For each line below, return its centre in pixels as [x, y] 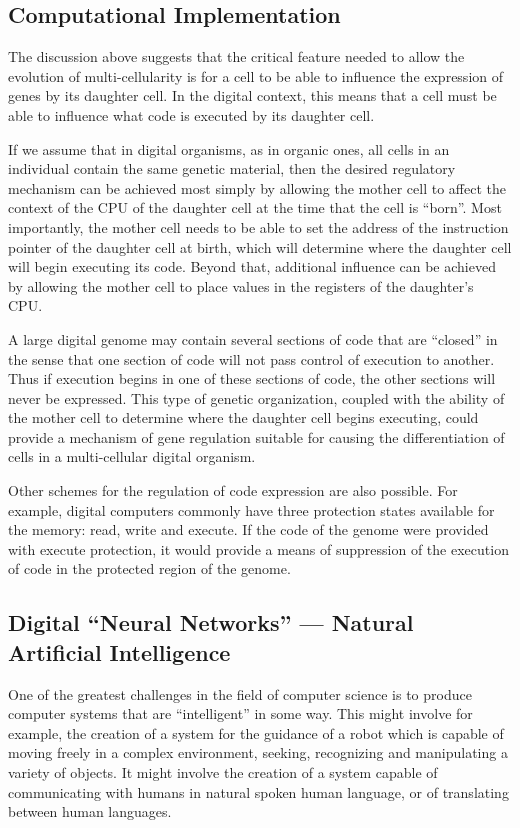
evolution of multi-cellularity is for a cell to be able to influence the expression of [256, 75]
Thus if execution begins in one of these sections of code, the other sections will [252, 378]
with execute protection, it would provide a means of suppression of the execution [258, 548]
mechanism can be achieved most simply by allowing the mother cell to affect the [257, 187]
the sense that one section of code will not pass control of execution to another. [251, 358]
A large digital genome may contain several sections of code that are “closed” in [253, 338]
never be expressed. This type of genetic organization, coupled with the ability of [256, 397]
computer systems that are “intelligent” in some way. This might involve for [240, 713]
